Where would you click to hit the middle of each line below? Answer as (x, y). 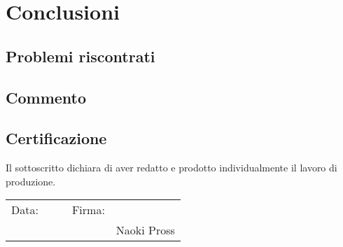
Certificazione (56, 138)
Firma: (88, 210)
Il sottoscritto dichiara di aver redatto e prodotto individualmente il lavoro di (171, 168)
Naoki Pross (145, 230)
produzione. (31, 181)
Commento (46, 97)
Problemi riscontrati (80, 56)
